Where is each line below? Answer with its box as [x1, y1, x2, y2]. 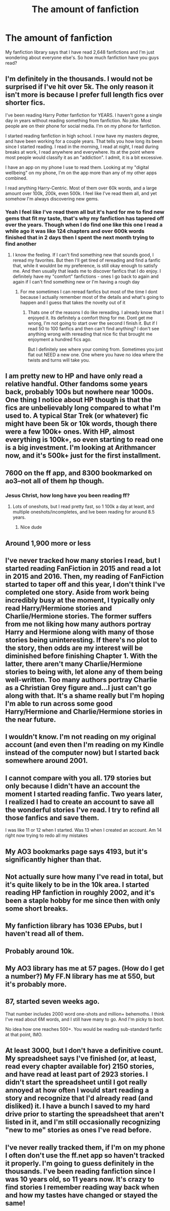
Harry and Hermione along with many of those [5, 628, 155, 636]
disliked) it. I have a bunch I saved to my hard [5, 1102, 150, 1111]
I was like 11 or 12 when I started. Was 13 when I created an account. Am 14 [5, 827, 162, 833]
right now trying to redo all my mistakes [5, 832, 88, 838]
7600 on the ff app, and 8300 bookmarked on [5, 468, 152, 477]
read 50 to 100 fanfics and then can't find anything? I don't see [27, 326, 160, 332]
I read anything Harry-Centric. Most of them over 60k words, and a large [5, 185, 157, 191]
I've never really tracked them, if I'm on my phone [5, 1143, 165, 1151]
